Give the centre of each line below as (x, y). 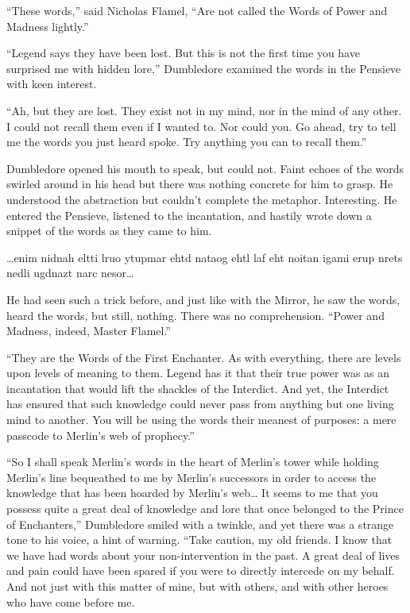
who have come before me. (71, 601)
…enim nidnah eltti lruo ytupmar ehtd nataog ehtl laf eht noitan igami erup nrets (205, 257)
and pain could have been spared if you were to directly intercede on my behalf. (201, 571)
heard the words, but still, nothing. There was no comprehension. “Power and (195, 315)
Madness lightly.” (48, 26)
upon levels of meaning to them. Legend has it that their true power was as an (198, 373)
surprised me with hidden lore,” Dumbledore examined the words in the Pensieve (204, 68)
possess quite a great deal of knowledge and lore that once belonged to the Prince (205, 509)
